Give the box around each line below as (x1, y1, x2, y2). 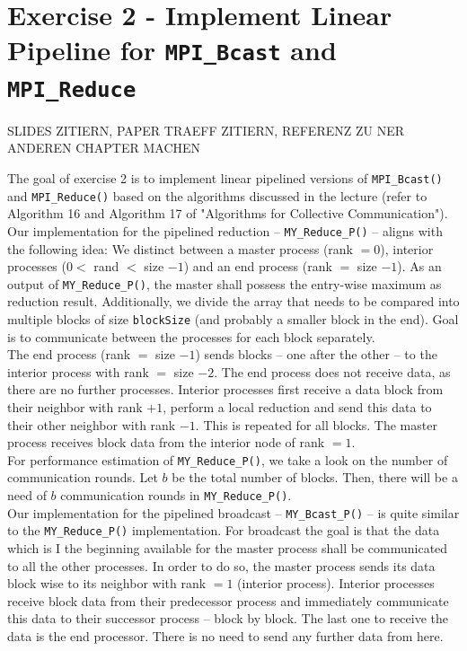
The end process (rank (7, 345, 131, 364)
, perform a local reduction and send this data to (163, 397, 432, 416)
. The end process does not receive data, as (214, 362, 451, 381)
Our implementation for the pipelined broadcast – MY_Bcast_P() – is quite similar (7, 503, 460, 522)
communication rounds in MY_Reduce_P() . (60, 486, 292, 504)
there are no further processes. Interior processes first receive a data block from (7, 380, 444, 399)
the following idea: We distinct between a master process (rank (7, 239, 354, 258)
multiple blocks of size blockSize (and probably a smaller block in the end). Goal (7, 309, 459, 328)
